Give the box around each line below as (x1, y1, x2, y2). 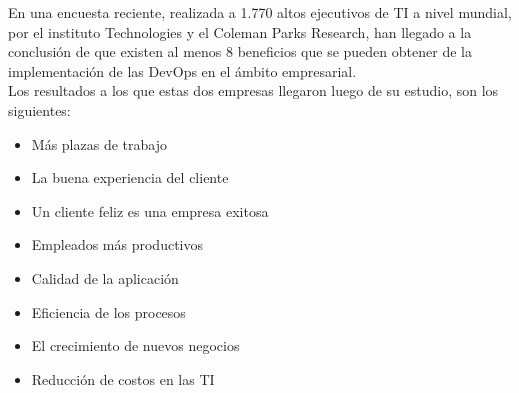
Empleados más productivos (31, 234, 203, 255)
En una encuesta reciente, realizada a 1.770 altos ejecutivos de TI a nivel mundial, (8, 2, 512, 22)
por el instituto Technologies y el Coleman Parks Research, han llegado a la (8, 21, 472, 42)
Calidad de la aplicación (31, 267, 179, 288)
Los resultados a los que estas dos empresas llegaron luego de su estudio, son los (8, 80, 499, 101)
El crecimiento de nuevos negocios (31, 335, 240, 356)
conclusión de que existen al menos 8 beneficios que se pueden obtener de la (8, 41, 472, 62)
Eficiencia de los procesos (31, 301, 186, 322)
